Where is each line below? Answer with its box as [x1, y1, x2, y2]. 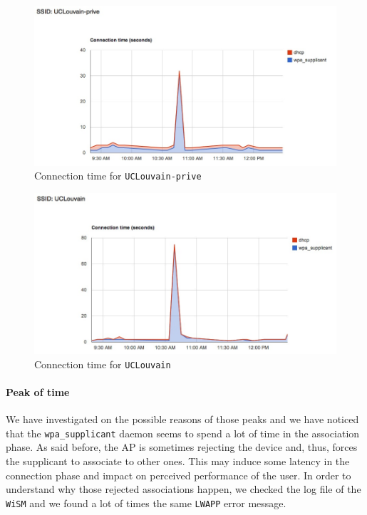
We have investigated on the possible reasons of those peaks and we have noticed [6, 412, 359, 427]
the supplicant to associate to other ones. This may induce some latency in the [6, 453, 350, 468]
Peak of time [6, 384, 70, 399]
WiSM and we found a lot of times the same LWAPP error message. [6, 495, 286, 510]
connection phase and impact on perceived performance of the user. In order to [6, 467, 351, 482]
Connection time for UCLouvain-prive [34, 168, 202, 183]
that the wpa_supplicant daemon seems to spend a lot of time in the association [6, 425, 360, 440]
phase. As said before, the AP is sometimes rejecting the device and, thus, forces [6, 439, 358, 454]
